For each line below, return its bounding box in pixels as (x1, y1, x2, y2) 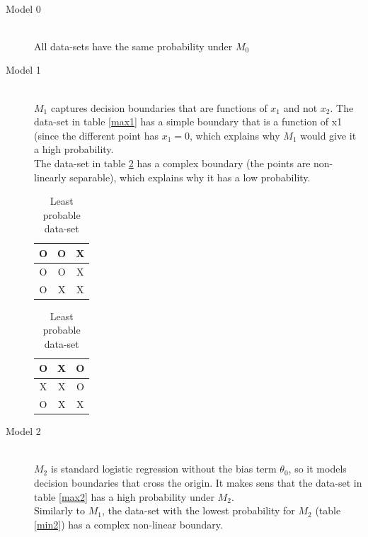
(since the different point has (34, 128, 159, 142)
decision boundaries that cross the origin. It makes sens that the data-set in (34, 475, 362, 490)
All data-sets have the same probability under (34, 38, 233, 53)
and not (283, 100, 318, 115)
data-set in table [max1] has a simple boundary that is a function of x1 (34, 114, 343, 129)
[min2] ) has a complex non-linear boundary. (34, 516, 223, 531)
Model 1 (6, 62, 41, 77)
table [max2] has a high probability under (34, 489, 214, 504)
